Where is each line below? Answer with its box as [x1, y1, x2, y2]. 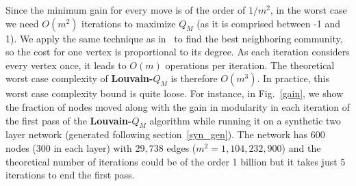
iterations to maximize [81, 16, 176, 30]
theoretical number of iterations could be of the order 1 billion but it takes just [5, 154, 338, 168]
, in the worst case [270, 3, 347, 16]
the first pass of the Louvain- [5, 113, 132, 127]
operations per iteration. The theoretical [165, 57, 335, 72]
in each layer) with [53, 140, 132, 155]
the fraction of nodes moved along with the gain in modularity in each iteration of [5, 99, 351, 114]
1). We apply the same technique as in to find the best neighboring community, [5, 31, 343, 45]
